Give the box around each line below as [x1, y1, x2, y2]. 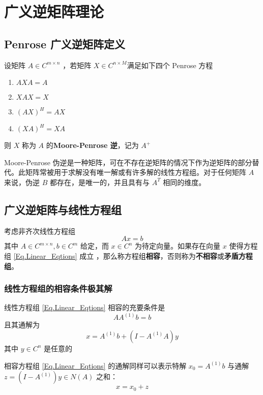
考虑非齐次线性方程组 [4, 225, 75, 236]
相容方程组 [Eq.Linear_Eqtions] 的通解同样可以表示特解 [4, 360, 187, 371]
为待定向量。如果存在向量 [135, 240, 221, 251]
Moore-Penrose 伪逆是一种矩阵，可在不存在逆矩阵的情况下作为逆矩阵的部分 [4, 157, 252, 167]
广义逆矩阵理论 [4, 1, 104, 22]
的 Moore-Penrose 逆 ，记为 [46, 140, 139, 150]
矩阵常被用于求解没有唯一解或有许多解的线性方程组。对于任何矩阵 [25, 167, 246, 177]
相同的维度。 [163, 176, 206, 187]
